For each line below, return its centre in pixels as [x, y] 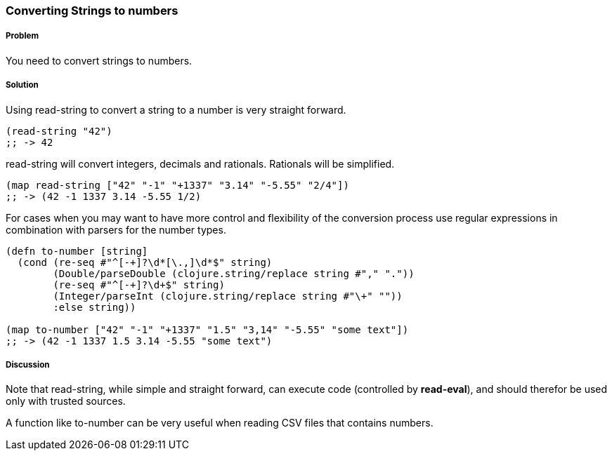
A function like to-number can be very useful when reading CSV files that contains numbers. [220, 423]
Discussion [28, 364]
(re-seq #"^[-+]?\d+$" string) [139, 284]
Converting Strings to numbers [92, 11]
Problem [22, 36]
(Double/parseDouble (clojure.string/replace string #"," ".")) [234, 273]
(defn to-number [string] [77, 251]
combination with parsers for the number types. [116, 229]
